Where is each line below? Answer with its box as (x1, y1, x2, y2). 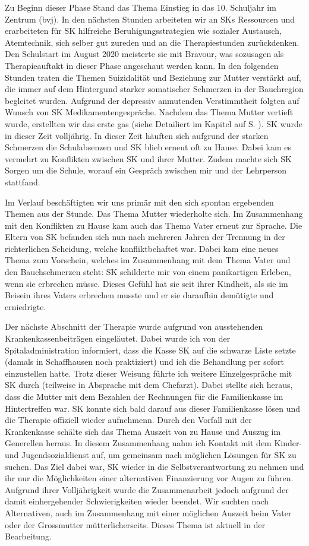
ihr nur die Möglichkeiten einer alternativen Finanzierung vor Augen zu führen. (5, 472, 294, 484)
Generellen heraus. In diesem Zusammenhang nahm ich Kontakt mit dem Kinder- (5, 437, 302, 449)
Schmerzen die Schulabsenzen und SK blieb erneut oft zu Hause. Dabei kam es (5, 141, 291, 153)
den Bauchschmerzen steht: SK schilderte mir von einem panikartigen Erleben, (5, 266, 291, 278)
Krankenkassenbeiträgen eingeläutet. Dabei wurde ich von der (5, 332, 231, 345)
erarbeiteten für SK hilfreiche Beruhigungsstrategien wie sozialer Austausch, (5, 24, 282, 37)
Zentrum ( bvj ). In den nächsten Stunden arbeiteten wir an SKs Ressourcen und (5, 12, 295, 25)
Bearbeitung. (5, 530, 52, 542)
